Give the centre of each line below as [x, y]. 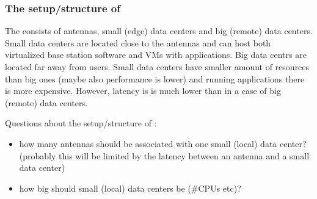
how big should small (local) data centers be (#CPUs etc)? [130, 188]
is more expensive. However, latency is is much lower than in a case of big [143, 91]
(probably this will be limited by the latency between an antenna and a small [164, 155]
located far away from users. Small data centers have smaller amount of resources [157, 67]
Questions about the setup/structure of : [81, 123]
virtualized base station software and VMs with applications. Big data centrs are [156, 55]
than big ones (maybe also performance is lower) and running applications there [155, 78]
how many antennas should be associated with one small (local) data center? [163, 143]
